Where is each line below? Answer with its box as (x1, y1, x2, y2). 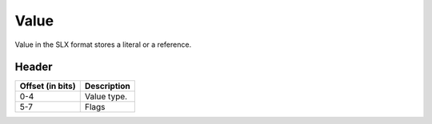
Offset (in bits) (19, 80, 76, 91)
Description (84, 80, 131, 91)
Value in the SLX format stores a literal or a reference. (14, 40, 192, 49)
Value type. (84, 91, 128, 103)
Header (14, 60, 53, 74)
